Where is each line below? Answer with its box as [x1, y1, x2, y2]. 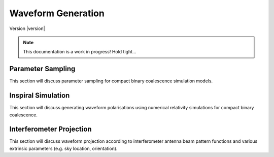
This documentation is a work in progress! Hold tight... [23, 49, 136, 55]
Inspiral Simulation [9, 91, 70, 100]
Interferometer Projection [9, 125, 92, 134]
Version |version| [9, 25, 45, 32]
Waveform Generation [9, 8, 105, 19]
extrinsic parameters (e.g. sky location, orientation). [9, 145, 118, 151]
